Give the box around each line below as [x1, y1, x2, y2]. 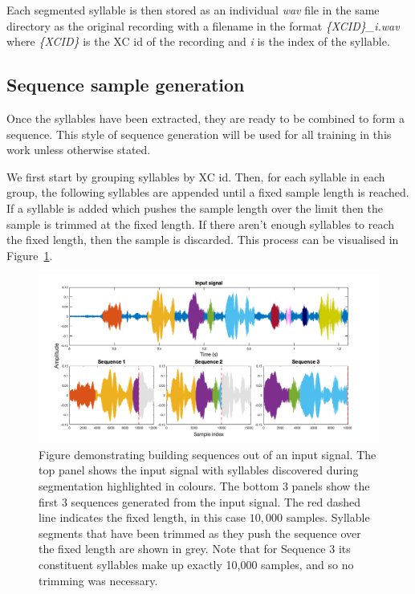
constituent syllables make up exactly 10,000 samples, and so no [39, 556, 354, 572]
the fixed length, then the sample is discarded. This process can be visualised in [6, 231, 399, 248]
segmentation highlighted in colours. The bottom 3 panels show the [39, 478, 370, 494]
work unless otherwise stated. [6, 141, 151, 158]
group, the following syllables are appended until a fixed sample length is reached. [6, 184, 409, 201]
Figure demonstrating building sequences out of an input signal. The [39, 445, 376, 462]
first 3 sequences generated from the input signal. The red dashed [39, 493, 361, 510]
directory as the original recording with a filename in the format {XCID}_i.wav [6, 17, 400, 34]
